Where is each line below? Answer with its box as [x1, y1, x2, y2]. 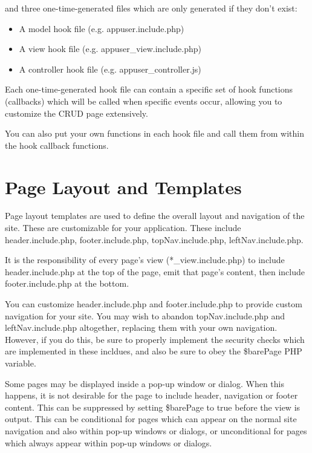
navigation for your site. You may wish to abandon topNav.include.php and [5, 309, 285, 322]
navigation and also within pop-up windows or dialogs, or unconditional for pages [5, 424, 307, 437]
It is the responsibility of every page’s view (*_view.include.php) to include [5, 253, 285, 266]
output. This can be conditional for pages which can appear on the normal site [5, 412, 297, 425]
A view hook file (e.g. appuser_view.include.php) [19, 42, 201, 55]
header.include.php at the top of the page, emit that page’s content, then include [5, 265, 305, 278]
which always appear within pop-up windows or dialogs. [5, 436, 212, 449]
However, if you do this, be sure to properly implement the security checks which [5, 333, 305, 345]
